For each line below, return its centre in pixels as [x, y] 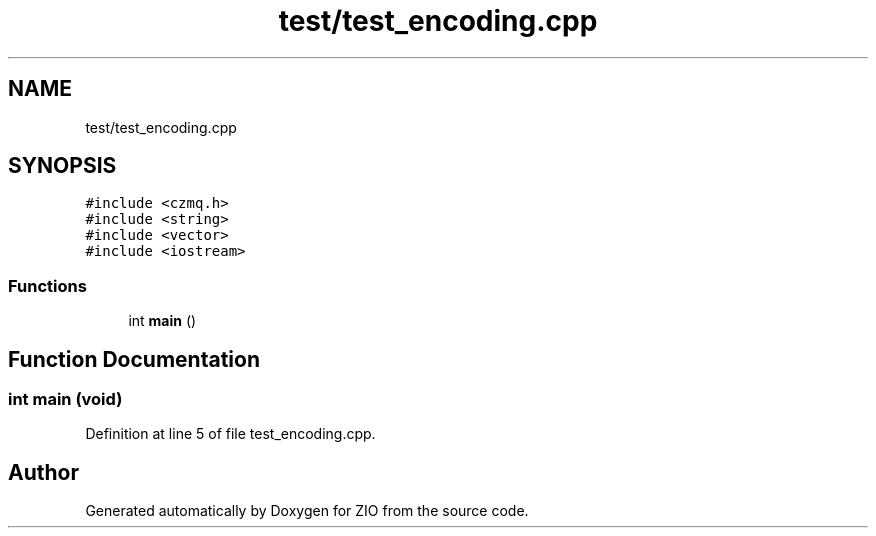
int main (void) [65, 399]
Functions [47, 285]
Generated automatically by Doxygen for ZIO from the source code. [307, 511]
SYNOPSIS [62, 166]
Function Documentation [134, 359]
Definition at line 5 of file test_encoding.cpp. [230, 434]
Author [43, 472]
